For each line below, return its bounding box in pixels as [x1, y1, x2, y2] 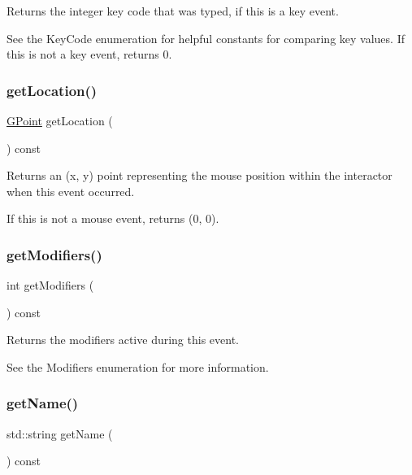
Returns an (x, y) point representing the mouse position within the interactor [7, 167, 392, 184]
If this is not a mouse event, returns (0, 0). [7, 210, 219, 227]
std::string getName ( [7, 425, 113, 442]
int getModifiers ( [7, 277, 94, 294]
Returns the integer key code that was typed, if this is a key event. [7, 2, 339, 19]
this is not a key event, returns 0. [7, 46, 172, 63]
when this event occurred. [7, 182, 135, 199]
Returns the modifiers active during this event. [7, 331, 239, 348]
